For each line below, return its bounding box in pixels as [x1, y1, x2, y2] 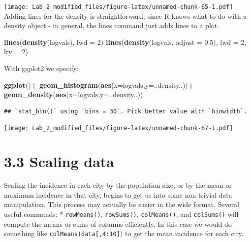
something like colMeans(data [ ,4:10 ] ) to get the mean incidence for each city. [4, 228, 244, 239]
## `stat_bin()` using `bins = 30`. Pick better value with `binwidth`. [4, 107, 247, 115]
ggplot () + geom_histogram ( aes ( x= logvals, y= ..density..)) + [4, 79, 194, 90]
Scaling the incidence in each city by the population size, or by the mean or [4, 180, 232, 190]
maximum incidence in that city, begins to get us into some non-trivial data [4, 189, 232, 200]
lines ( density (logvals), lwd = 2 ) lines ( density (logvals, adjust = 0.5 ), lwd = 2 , [4, 36, 247, 47]
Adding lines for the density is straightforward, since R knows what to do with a [4, 10, 247, 21]
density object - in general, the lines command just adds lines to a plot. [4, 20, 220, 31]
